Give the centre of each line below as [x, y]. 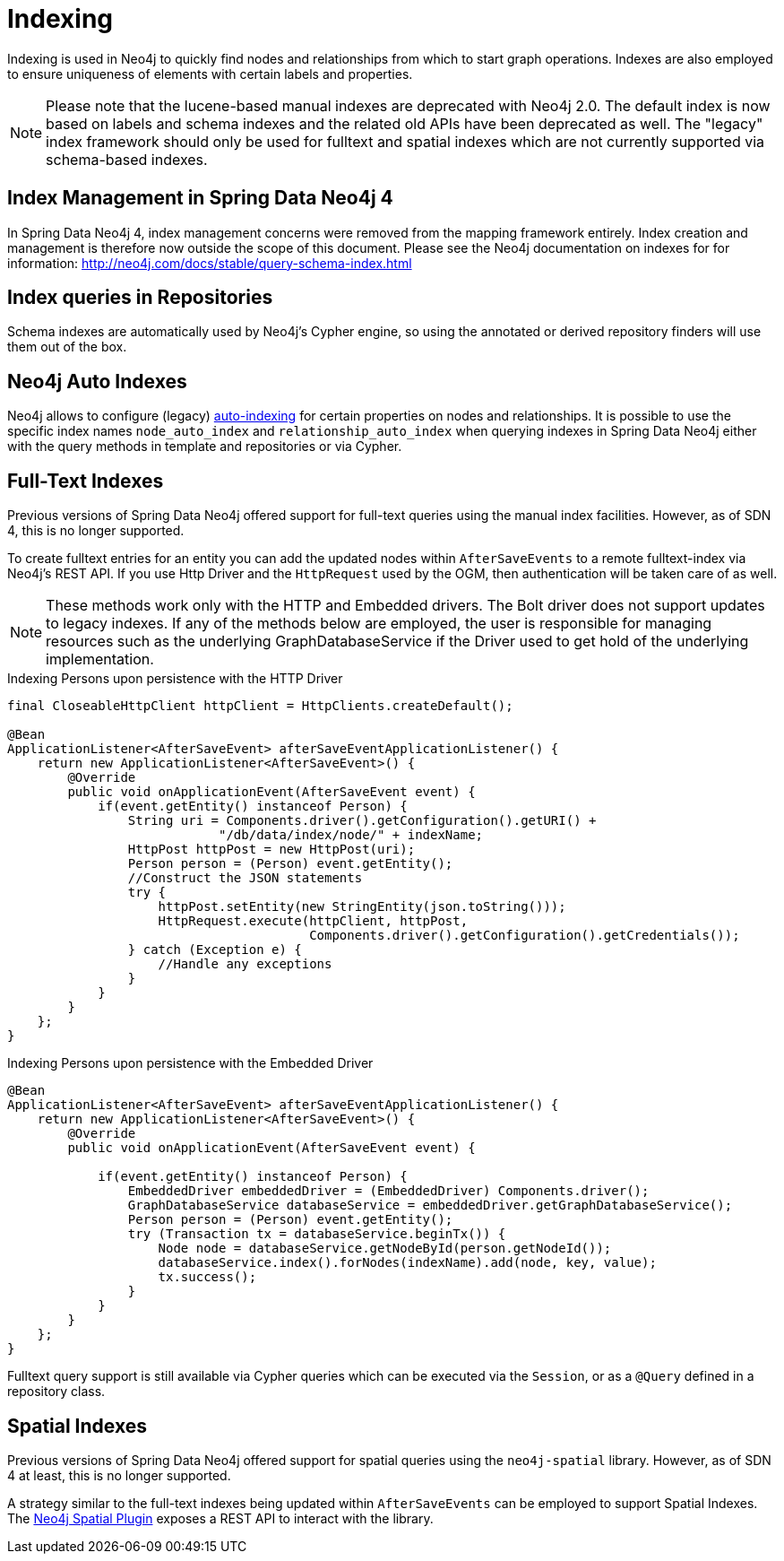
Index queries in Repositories [140, 298]
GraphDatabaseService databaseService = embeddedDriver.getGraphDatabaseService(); [430, 1205]
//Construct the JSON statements [245, 878]
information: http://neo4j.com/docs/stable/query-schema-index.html [210, 263]
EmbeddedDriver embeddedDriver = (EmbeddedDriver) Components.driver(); [388, 1191]
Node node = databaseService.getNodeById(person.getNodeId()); [385, 1249]
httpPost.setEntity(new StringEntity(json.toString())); [362, 907]
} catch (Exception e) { [215, 950]
